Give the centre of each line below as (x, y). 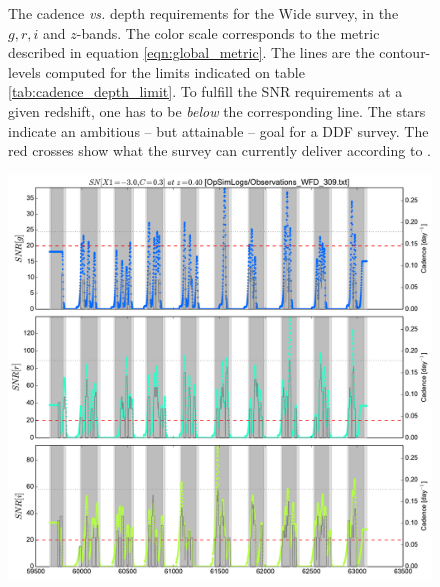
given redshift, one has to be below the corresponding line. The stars (217, 110)
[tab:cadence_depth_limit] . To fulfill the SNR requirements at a (205, 91)
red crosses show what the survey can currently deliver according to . (219, 150)
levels (24, 71)
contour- (405, 52)
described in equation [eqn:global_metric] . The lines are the (191, 52)
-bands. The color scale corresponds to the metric (228, 32)
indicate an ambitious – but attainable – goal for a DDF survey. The (218, 130)
